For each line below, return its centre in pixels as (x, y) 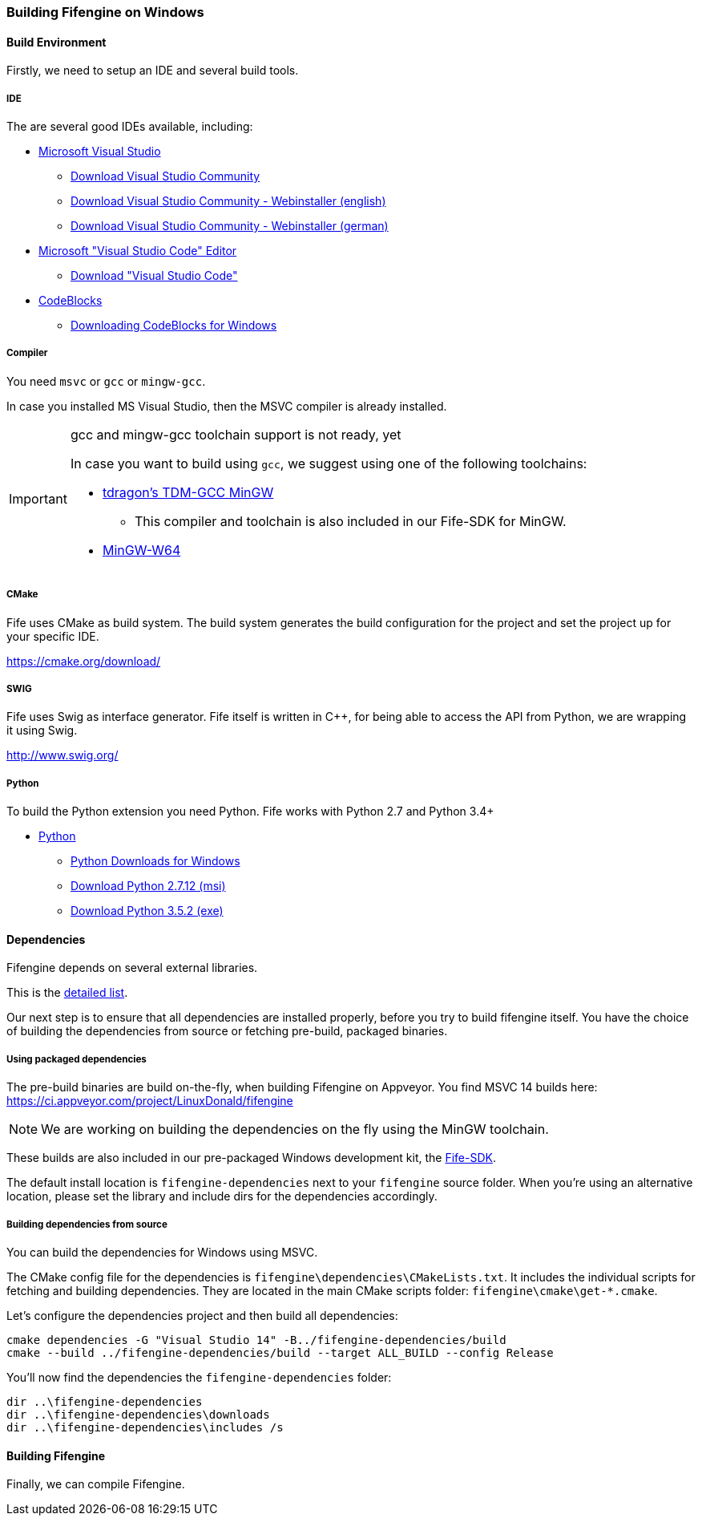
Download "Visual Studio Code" (154, 275)
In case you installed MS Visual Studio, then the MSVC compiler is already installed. (227, 406)
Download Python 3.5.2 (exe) (147, 911)
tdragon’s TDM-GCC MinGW (188, 492)
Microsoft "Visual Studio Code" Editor (138, 251)
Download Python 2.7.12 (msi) (148, 886)
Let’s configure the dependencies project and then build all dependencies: (202, 1315)
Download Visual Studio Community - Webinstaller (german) (230, 226)
